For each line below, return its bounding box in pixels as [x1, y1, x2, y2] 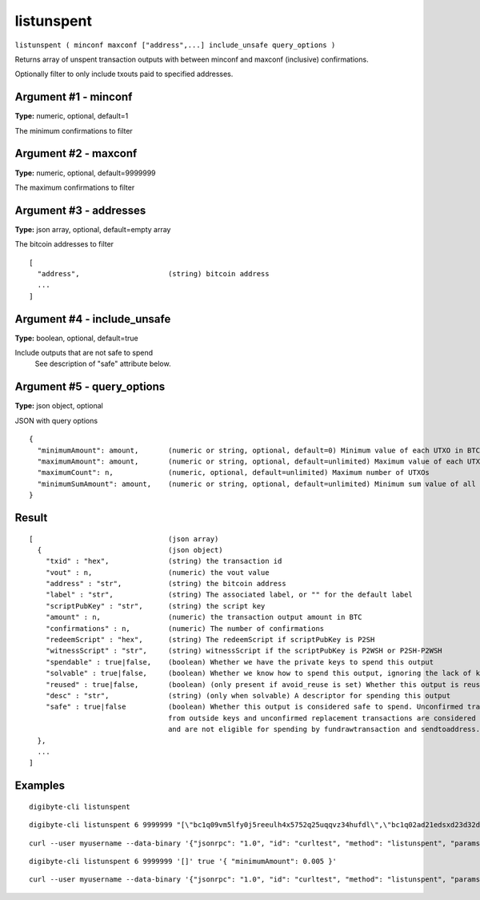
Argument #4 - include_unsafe [14, 312, 171, 326]
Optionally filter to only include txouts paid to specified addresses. [14, 69, 234, 79]
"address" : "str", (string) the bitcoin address [45, 579, 287, 589]
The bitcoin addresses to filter [14, 239, 114, 249]
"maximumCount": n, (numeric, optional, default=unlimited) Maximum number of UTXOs [37, 468, 430, 477]
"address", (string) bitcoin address [37, 269, 270, 278]
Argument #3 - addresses [14, 203, 146, 217]
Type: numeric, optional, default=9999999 [14, 168, 156, 178]
